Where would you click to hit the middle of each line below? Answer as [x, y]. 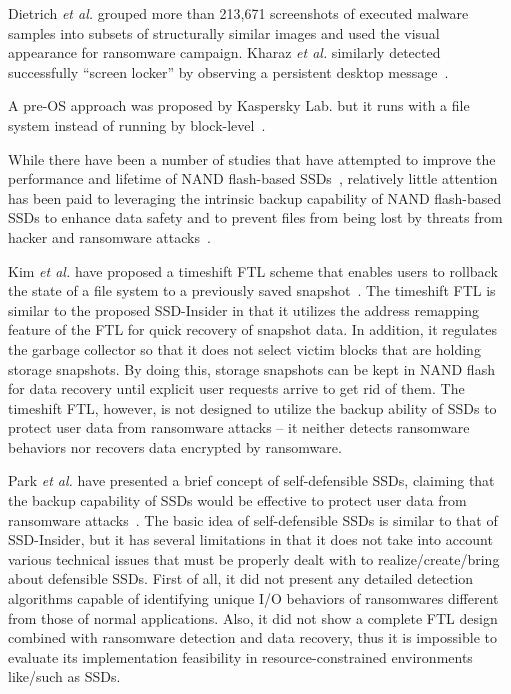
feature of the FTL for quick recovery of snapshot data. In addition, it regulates [252, 329]
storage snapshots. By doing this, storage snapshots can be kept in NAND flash [251, 368]
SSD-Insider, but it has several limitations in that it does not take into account [250, 539]
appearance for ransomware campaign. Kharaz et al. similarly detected [224, 52]
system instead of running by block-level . [137, 124]
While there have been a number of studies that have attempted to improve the [252, 158]
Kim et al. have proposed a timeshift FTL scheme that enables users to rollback [253, 270]
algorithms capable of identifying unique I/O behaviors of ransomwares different [253, 598]
